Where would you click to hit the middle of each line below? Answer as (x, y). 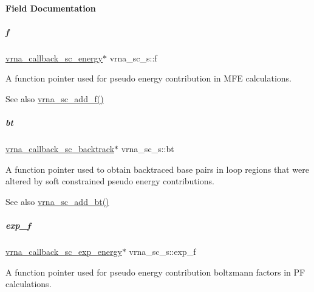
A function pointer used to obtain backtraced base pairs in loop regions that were (157, 169)
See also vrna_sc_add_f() (55, 98)
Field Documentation (51, 8)
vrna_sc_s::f (133, 57)
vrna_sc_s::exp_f (162, 252)
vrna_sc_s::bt (148, 149)
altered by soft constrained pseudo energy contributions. (110, 181)
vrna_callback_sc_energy (54, 57)
